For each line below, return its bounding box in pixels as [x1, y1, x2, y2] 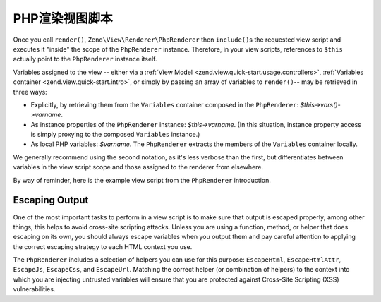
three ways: [13, 87, 47, 96]
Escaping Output [13, 194, 89, 206]
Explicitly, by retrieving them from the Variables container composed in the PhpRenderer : [30, 100, 299, 109]
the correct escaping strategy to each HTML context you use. [13, 242, 193, 250]
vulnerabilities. [13, 285, 56, 294]
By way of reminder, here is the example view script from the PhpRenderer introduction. [13, 176, 272, 184]
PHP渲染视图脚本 [13, 11, 113, 26]
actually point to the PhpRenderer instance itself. [13, 55, 157, 64]
